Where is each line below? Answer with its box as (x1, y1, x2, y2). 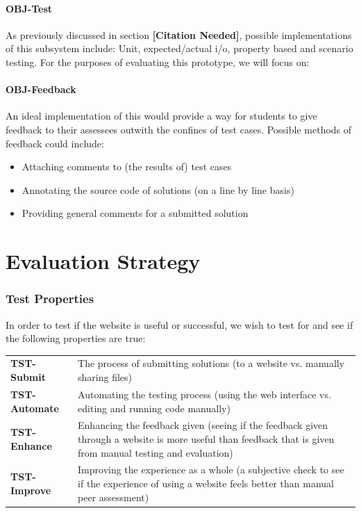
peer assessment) (78, 489, 149, 504)
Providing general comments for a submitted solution (22, 206, 249, 220)
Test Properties (6, 290, 94, 307)
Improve (10, 482, 51, 497)
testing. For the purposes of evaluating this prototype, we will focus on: (6, 54, 310, 69)
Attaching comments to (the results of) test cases (22, 159, 232, 174)
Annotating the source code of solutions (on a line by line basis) (22, 182, 294, 197)
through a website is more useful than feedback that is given (78, 431, 335, 446)
